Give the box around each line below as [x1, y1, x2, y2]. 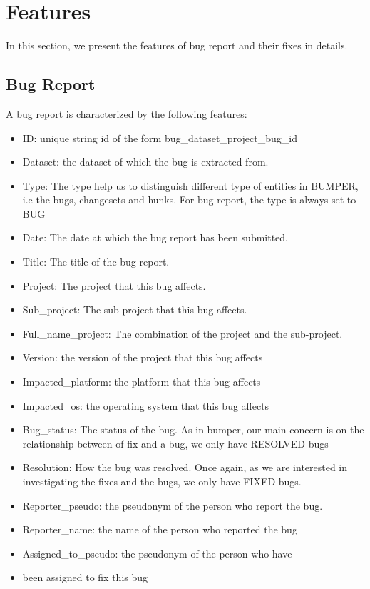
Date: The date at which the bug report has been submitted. [22, 230, 288, 245]
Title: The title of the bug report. [22, 254, 170, 269]
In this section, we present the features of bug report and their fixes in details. [6, 38, 348, 53]
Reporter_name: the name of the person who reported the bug [22, 522, 297, 537]
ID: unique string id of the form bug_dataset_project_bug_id [22, 130, 297, 145]
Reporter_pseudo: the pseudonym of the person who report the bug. [22, 498, 323, 513]
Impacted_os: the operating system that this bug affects [22, 398, 269, 413]
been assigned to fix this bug [22, 570, 148, 585]
